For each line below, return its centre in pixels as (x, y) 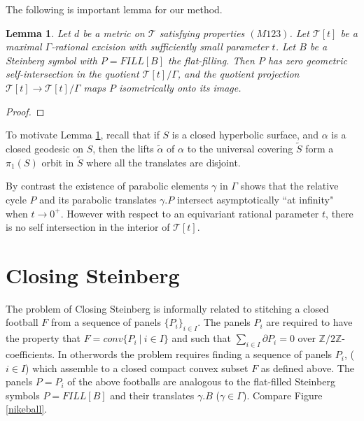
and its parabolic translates (98, 199)
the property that (43, 338)
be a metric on (114, 33)
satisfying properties (202, 33)
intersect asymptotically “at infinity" (255, 199)
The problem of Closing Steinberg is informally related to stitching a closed (167, 308)
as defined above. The (307, 368)
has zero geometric (307, 60)
